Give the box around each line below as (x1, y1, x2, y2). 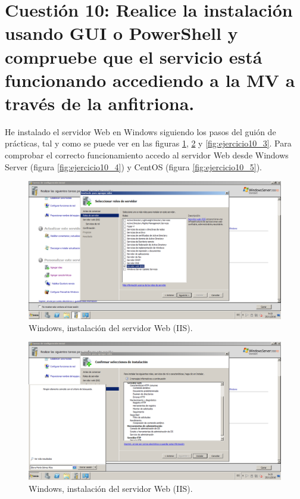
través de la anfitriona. (5, 91, 195, 115)
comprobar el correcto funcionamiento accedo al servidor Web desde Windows (5, 149, 289, 161)
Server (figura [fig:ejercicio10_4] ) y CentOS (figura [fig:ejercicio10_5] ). (5, 160, 262, 173)
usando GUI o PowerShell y (5, 21, 238, 45)
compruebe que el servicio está (5, 44, 262, 68)
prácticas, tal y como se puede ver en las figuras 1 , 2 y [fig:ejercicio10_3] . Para (5, 137, 292, 149)
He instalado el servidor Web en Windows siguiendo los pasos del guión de (5, 125, 276, 138)
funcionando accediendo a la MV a (5, 67, 295, 92)
